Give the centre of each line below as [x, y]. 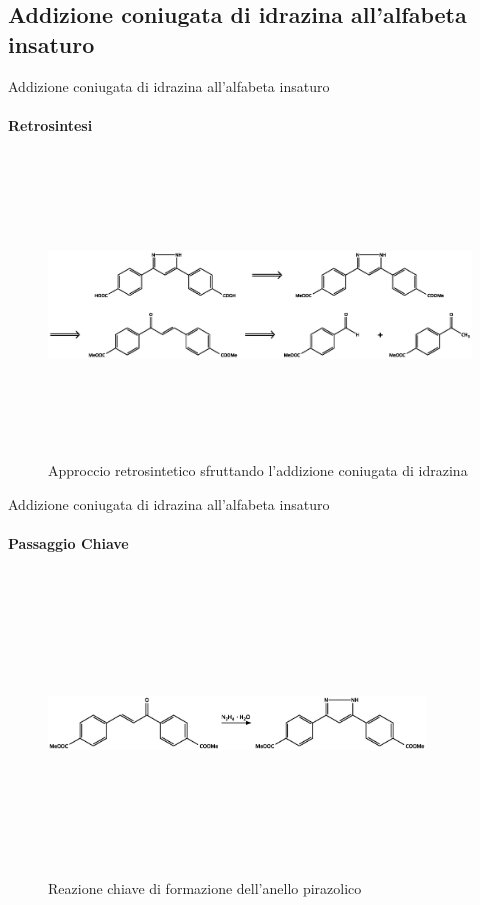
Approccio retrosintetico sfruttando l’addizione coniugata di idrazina [258, 469]
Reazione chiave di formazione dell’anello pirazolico [205, 887]
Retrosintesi [50, 124]
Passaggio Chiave [68, 542]
